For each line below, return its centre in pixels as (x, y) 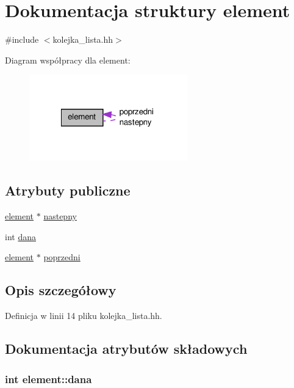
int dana (20, 236)
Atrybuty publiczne (68, 190)
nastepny (60, 216)
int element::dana (48, 379)
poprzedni (62, 257)
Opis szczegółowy (61, 290)
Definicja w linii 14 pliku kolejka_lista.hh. (84, 316)
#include (22, 39)
